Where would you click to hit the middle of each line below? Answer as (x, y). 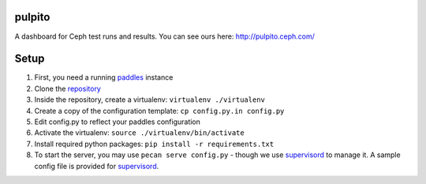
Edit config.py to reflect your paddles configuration (118, 122)
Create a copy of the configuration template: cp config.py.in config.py (159, 111)
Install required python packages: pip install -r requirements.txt (154, 144)
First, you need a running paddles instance (104, 77)
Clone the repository (68, 88)
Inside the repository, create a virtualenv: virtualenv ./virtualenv (150, 100)
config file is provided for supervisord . (97, 166)
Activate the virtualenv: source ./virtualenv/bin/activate (139, 133)
